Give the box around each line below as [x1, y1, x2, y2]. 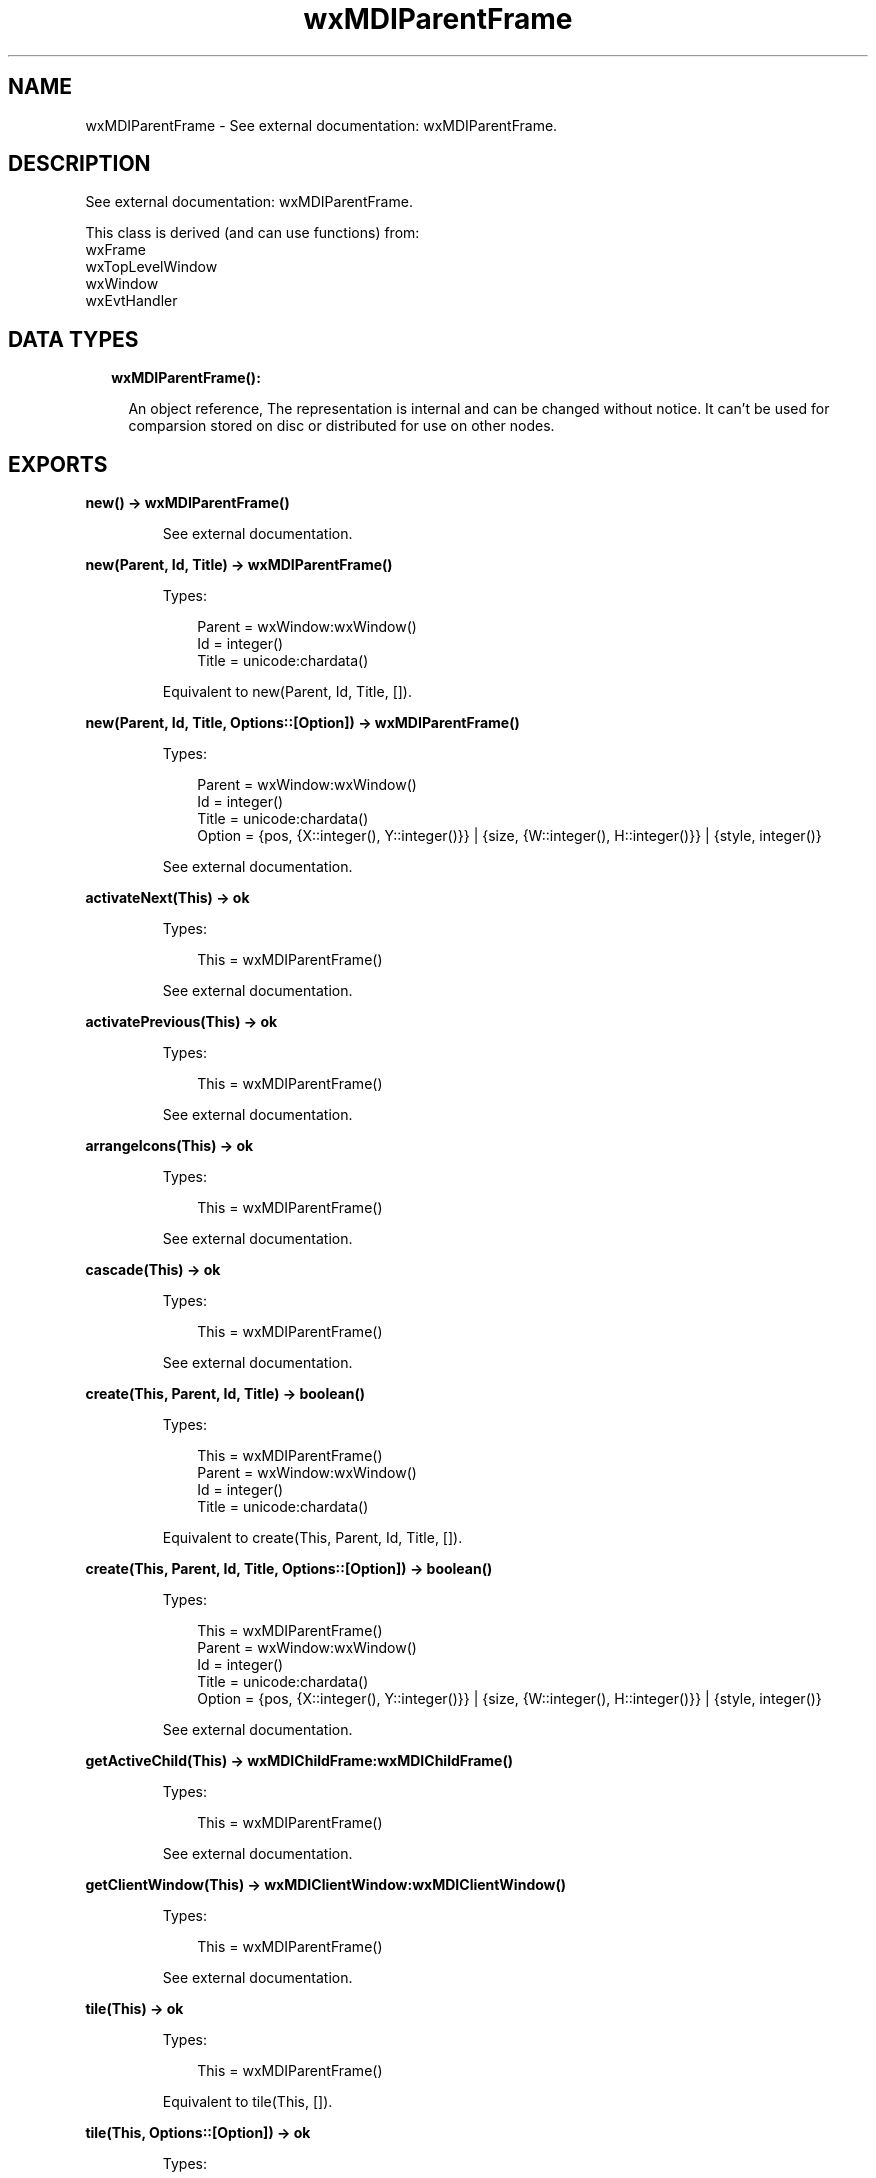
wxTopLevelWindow [85, 258, 218, 276]
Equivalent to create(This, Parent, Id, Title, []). [162, 1529, 463, 1547]
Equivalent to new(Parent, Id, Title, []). [162, 683, 412, 701]
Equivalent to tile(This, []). [162, 2093, 333, 2111]
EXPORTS [8, 451, 108, 477]
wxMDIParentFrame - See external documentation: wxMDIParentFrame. [85, 116, 558, 134]
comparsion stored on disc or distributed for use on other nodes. [128, 417, 555, 435]
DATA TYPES [8, 326, 139, 352]
